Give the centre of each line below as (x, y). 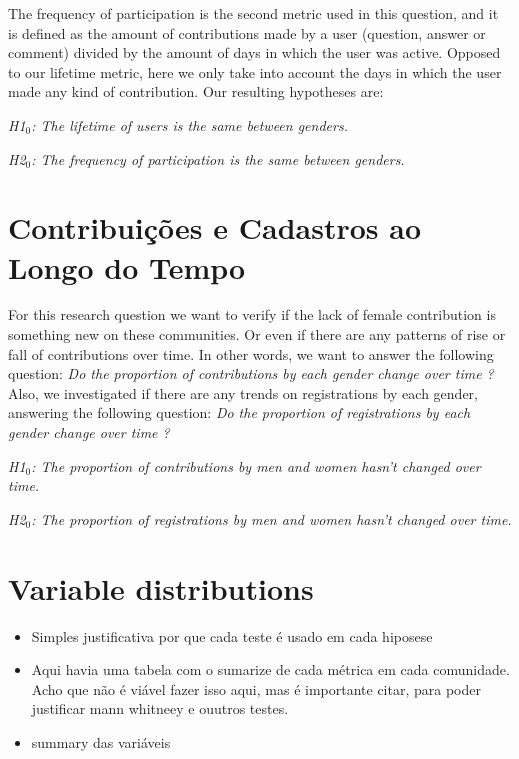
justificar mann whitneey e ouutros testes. (160, 708)
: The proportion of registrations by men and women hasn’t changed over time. (271, 518)
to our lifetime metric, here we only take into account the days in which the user (255, 71)
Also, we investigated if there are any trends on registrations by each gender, (243, 392)
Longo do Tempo (127, 266)
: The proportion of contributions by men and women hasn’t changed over (256, 465)
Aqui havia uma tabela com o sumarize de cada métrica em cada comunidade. (270, 669)
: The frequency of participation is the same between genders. (218, 158)
